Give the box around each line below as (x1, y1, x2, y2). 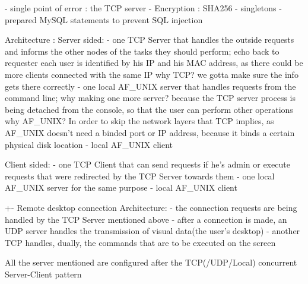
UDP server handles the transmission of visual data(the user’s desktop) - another (5, 225, 300, 237)
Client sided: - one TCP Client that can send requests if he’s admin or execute (5, 158, 290, 171)
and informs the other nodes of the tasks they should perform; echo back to (5, 45, 280, 57)
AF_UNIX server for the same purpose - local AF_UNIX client (5, 181, 237, 194)
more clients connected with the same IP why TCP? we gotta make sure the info (5, 68, 299, 80)
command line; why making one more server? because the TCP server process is (5, 91, 296, 104)
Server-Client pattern (5, 267, 82, 280)
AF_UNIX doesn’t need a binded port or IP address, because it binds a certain (5, 126, 295, 138)
